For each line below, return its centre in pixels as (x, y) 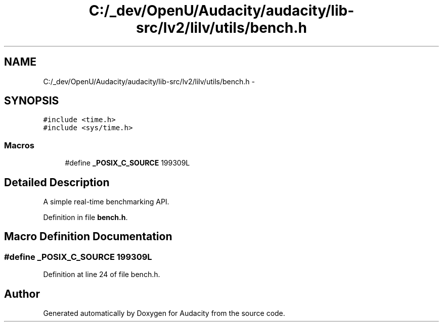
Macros (19, 145)
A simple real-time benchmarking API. (106, 202)
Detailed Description (57, 182)
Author (22, 294)
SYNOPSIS (32, 101)
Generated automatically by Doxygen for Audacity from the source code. (164, 313)
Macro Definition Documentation (88, 237)
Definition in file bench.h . (85, 218)
